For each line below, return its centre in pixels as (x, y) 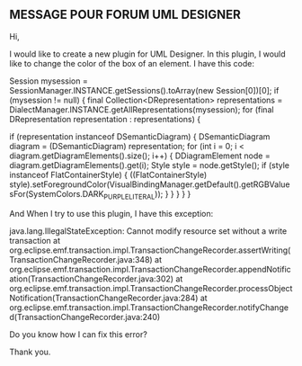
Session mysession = (49, 81)
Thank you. (30, 352)
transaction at (35, 240)
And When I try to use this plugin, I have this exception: (111, 213)
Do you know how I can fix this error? (79, 334)
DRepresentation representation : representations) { (105, 119)
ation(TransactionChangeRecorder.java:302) (91, 279)
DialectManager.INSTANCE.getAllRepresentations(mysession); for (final (142, 109)
